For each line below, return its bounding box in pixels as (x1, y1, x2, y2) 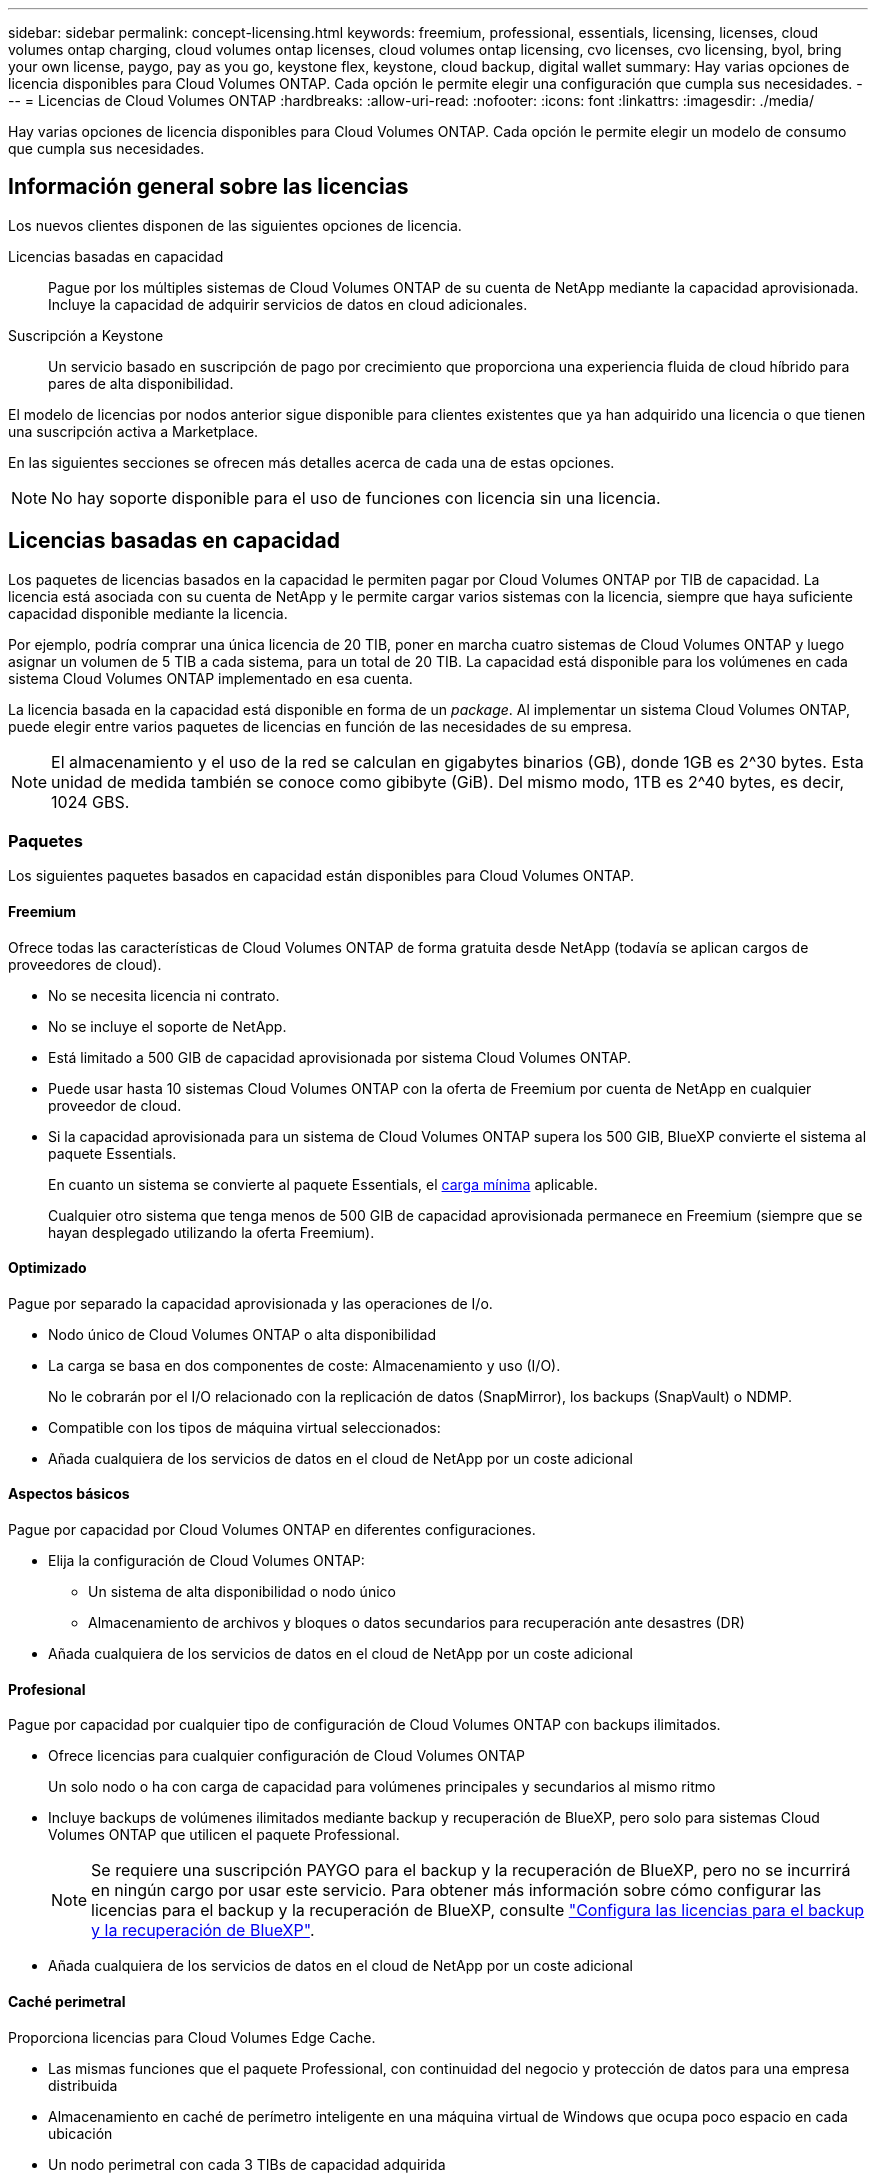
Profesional (8, 1680, 86, 1698)
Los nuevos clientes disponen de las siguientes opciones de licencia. (8, 216, 462, 234)
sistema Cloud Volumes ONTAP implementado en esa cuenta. (8, 669, 413, 687)
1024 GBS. (51, 791, 130, 812)
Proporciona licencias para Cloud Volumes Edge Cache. (8, 2028, 376, 2046)
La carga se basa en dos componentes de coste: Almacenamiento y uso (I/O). (48, 1356, 561, 1374)
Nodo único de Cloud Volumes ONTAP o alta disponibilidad (48, 1325, 436, 1343)
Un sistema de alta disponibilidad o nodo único (88, 1583, 396, 1601)
